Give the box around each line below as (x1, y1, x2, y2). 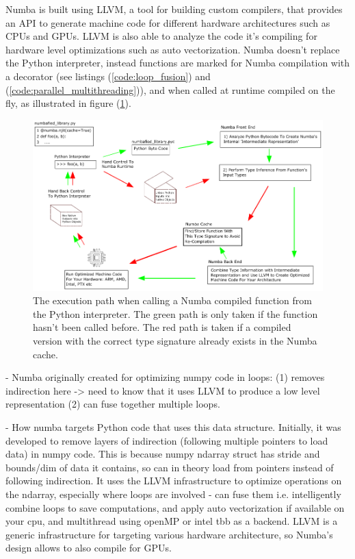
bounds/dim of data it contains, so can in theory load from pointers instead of (5, 460, 334, 474)
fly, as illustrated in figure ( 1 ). (5, 96, 131, 110)
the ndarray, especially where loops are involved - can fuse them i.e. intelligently (5, 487, 341, 501)
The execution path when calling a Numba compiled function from (33, 293, 313, 308)
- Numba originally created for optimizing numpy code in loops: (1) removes (5, 370, 325, 384)
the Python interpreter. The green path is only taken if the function (33, 306, 318, 321)
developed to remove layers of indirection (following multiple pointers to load (5, 433, 328, 447)
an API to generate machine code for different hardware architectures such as (5, 15, 330, 29)
